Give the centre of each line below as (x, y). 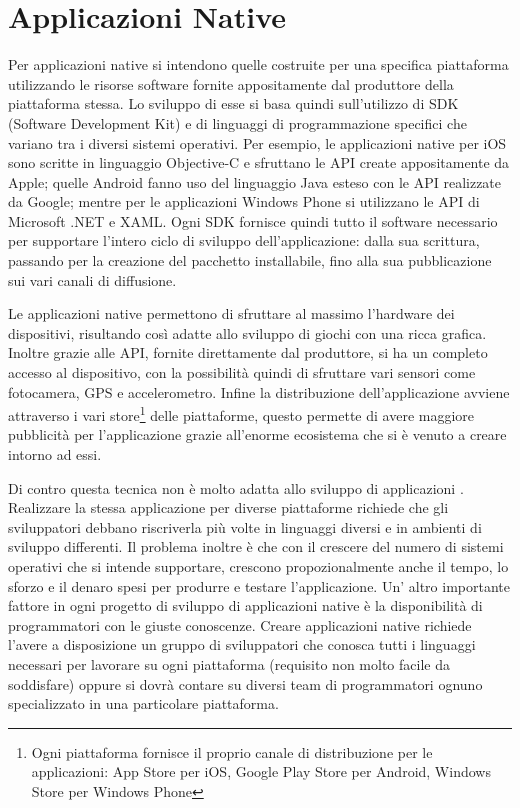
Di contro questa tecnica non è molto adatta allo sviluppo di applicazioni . (236, 487)
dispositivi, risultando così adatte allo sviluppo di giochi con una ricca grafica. (247, 332)
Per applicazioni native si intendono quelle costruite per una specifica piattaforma (258, 64)
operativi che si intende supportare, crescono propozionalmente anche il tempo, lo (258, 566)
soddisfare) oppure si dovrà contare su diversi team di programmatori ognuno (245, 683)
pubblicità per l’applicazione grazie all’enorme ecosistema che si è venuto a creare (257, 434)
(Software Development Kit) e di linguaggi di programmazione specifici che (237, 122)
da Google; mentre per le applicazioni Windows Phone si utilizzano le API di (244, 201)
